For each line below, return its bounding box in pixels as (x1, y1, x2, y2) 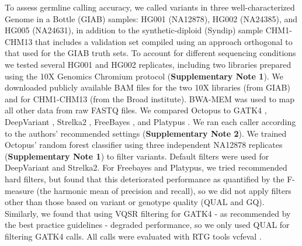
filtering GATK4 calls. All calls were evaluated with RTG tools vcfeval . (5, 230, 262, 242)
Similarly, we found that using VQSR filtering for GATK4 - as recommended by (5, 207, 291, 219)
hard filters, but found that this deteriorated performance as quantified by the (5, 172, 284, 185)
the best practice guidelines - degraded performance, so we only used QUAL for (5, 219, 290, 231)
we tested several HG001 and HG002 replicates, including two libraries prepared (5, 58, 291, 70)
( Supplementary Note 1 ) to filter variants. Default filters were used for (5, 150, 269, 162)
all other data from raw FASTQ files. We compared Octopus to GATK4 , (5, 104, 267, 116)
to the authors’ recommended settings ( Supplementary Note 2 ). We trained (5, 127, 287, 139)
